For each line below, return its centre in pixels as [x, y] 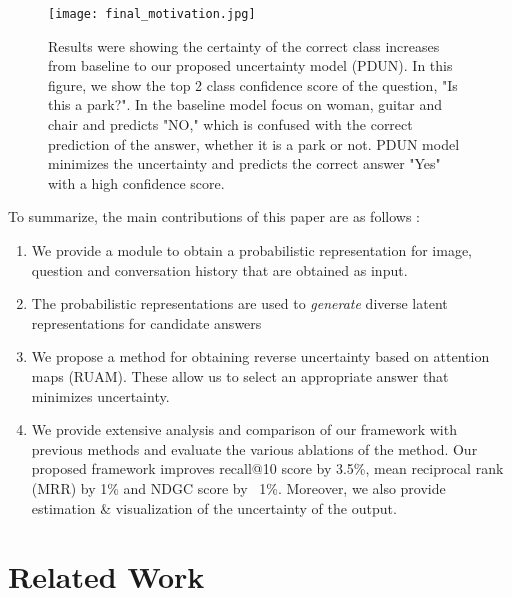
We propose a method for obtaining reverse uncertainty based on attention [260, 356]
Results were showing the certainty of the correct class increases [244, 45]
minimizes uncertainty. [100, 395]
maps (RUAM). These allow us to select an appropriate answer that [240, 375]
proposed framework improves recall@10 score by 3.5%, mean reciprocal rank [267, 468]
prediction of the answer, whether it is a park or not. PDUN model [254, 143]
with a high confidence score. [136, 182]
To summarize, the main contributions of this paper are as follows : [214, 216]
